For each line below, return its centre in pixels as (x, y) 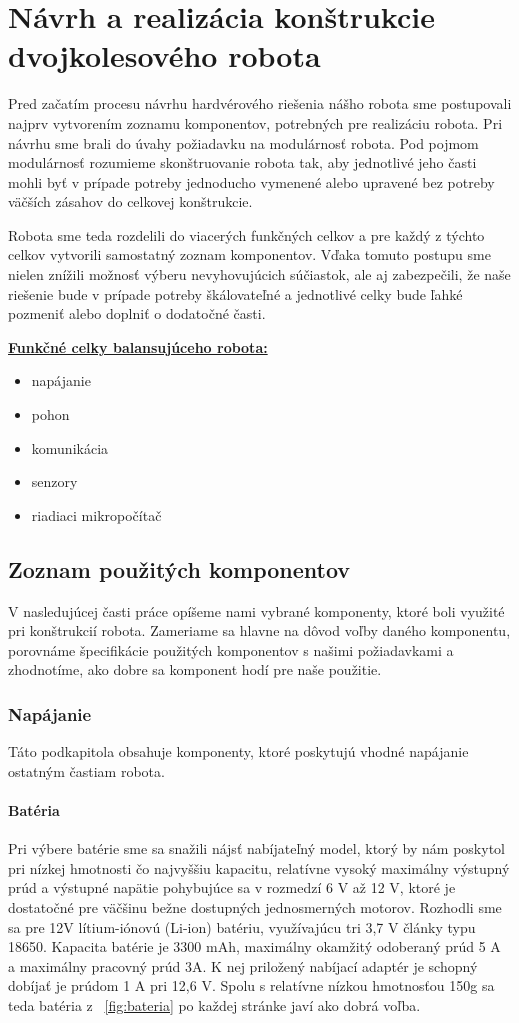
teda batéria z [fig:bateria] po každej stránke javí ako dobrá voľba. (214, 1004)
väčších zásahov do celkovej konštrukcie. (130, 201)
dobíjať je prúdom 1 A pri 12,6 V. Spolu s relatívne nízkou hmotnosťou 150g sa (251, 985)
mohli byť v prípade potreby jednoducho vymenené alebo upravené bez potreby (251, 181)
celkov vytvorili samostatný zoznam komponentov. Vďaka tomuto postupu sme (249, 254)
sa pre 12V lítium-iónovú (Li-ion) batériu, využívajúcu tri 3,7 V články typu (242, 926)
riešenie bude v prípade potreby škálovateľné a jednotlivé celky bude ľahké (235, 293)
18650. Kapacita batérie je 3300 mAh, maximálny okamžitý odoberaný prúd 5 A (254, 946)
